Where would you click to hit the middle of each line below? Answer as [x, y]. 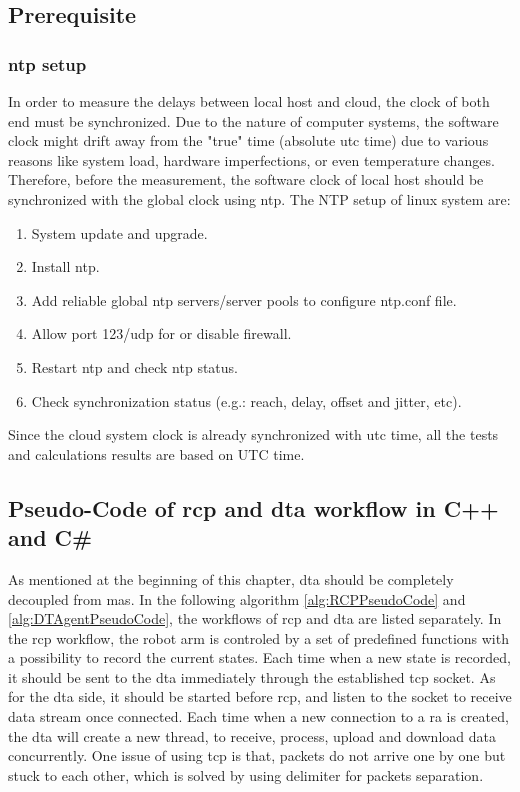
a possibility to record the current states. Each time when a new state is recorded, [259, 657]
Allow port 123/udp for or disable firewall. [161, 333]
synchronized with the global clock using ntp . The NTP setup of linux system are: [259, 198]
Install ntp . [65, 266]
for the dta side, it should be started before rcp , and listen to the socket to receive [260, 696]
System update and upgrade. [119, 232]
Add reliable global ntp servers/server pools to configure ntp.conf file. [244, 299]
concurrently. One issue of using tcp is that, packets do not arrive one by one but [257, 755]
